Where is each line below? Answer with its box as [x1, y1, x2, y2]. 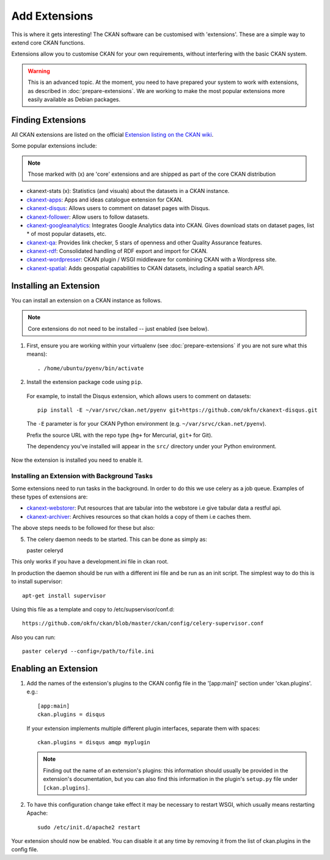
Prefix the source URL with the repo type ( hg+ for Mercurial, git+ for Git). [26, 431, 213, 439]
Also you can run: [11, 633, 56, 641]
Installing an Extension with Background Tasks [11, 472, 153, 480]
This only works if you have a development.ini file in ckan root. [11, 558, 169, 565]
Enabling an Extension [11, 663, 98, 674]
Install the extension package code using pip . [26, 379, 143, 386]
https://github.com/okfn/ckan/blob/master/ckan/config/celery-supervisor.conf [22, 620, 264, 627]
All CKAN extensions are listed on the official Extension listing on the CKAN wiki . [11, 130, 214, 138]
